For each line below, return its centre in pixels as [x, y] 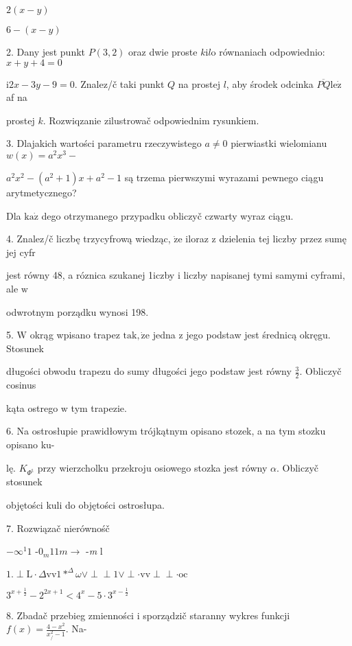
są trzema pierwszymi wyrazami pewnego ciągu [224, 177]
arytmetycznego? [42, 193]
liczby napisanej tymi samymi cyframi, [264, 275]
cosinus [21, 385]
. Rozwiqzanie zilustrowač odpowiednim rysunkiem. [151, 120]
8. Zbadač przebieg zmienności [70, 615]
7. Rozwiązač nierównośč [58, 528]
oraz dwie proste [163, 51]
